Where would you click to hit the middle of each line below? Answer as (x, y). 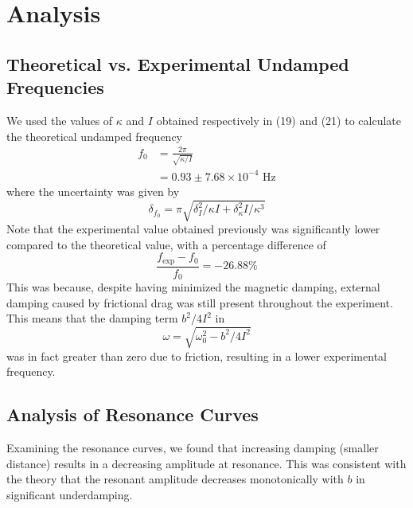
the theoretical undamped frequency (94, 136)
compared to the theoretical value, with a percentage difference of (166, 244)
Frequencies (55, 87)
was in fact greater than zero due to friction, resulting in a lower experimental (197, 356)
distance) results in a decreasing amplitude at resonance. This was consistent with (206, 463)
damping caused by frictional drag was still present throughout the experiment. (200, 302)
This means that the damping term (92, 318)
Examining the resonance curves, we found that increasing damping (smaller (193, 447)
